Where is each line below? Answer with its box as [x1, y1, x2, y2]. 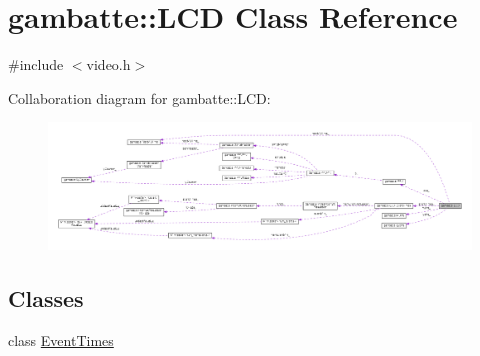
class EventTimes [8, 330, 114, 351]
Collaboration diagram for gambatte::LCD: [8, 87, 271, 108]
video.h [86, 54, 131, 75]
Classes [8, 283, 84, 314]
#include [8, 54, 64, 75]
